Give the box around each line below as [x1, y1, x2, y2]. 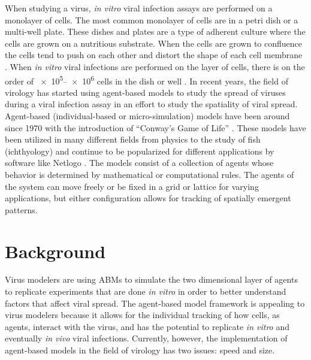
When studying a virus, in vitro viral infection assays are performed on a [5, 2, 273, 14]
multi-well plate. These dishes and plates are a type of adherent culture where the [5, 25, 306, 38]
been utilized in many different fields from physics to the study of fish [5, 133, 261, 146]
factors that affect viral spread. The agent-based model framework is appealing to [5, 297, 305, 309]
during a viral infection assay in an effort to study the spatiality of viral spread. [5, 98, 298, 110]
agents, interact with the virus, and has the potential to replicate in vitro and [5, 320, 290, 332]
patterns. [5, 203, 38, 216]
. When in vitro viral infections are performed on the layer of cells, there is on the [5, 60, 305, 72]
